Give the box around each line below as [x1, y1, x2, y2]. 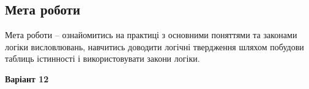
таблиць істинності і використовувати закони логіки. [5, 52, 200, 65]
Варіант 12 [5, 72, 49, 85]
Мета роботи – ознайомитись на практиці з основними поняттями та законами [5, 28, 297, 41]
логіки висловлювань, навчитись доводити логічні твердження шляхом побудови [5, 40, 304, 53]
